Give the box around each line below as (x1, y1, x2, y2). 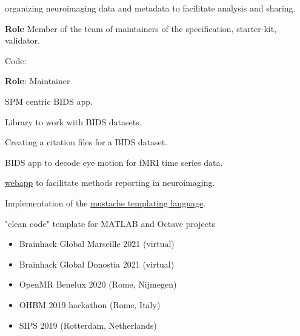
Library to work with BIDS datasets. (5, 115, 142, 128)
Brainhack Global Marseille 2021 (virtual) (19, 237, 175, 250)
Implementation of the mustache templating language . (5, 196, 206, 209)
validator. (5, 34, 41, 47)
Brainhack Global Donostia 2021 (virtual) (19, 257, 175, 270)
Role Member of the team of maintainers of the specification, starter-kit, (5, 22, 277, 35)
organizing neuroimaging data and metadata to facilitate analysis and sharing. (5, 2, 296, 14)
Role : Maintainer (5, 74, 70, 87)
